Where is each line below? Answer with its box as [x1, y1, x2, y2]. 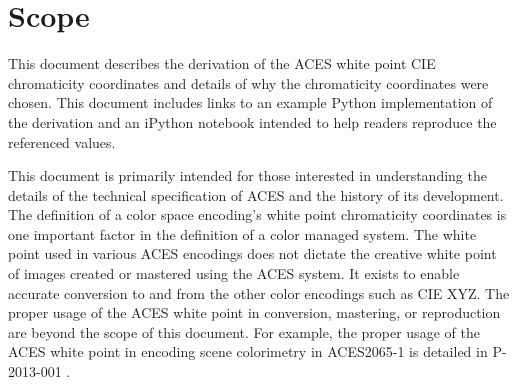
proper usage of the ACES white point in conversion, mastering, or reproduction [8, 302, 501, 323]
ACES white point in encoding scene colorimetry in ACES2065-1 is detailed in [8, 341, 488, 362]
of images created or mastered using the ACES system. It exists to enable [8, 263, 460, 284]
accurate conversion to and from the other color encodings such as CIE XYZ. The [8, 282, 510, 303]
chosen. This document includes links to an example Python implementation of [8, 92, 493, 113]
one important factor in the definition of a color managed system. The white [8, 223, 477, 244]
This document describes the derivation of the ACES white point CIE [8, 53, 436, 74]
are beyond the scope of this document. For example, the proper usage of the [8, 321, 480, 342]
